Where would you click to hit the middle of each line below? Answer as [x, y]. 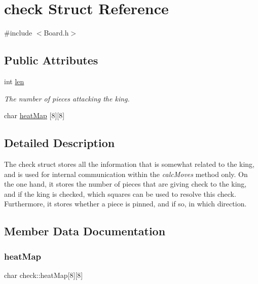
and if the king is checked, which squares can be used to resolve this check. [120, 193]
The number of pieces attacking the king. [67, 98]
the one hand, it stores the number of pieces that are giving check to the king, [125, 184]
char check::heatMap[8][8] [44, 275]
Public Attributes [51, 60]
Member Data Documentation [85, 231]
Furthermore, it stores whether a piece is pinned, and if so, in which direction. [125, 204]
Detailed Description [60, 143]
